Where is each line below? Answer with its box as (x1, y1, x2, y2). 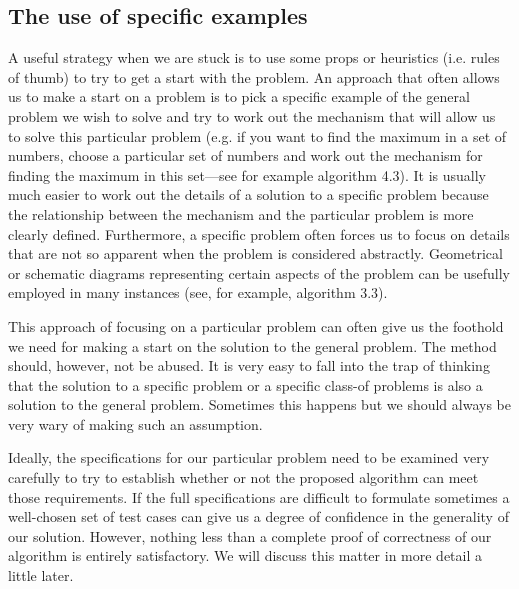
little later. (8, 565, 74, 586)
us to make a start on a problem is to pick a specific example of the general (8, 86, 470, 107)
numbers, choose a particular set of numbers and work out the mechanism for (8, 145, 483, 166)
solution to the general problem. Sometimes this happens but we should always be (8, 394, 511, 415)
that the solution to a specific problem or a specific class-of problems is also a (8, 374, 483, 395)
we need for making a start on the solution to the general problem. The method (8, 335, 497, 356)
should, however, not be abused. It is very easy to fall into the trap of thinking (8, 355, 490, 376)
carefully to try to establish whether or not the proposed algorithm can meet (8, 467, 479, 488)
